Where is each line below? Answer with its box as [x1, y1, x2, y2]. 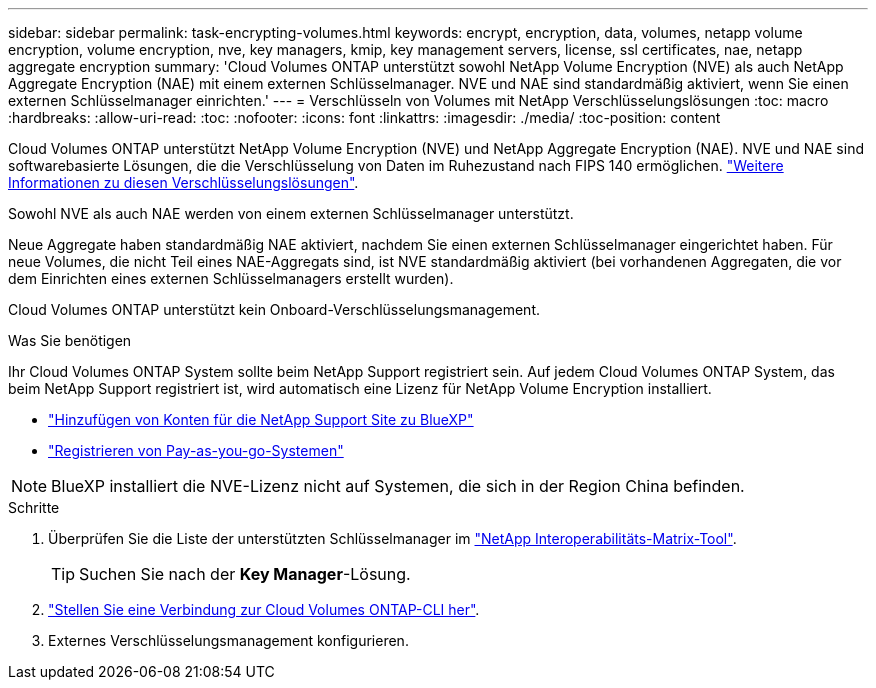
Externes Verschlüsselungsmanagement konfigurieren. [48, 632, 409, 649]
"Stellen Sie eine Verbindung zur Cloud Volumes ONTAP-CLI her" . [48, 601, 480, 618]
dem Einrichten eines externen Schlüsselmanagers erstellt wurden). [8, 270, 454, 287]
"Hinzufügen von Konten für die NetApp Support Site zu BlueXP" [48, 411, 474, 428]
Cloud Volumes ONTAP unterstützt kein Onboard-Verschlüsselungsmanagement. [8, 301, 541, 318]
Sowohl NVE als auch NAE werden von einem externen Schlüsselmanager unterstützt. [8, 205, 574, 222]
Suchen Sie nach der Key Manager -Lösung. [79, 564, 411, 584]
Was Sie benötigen [8, 332, 132, 349]
